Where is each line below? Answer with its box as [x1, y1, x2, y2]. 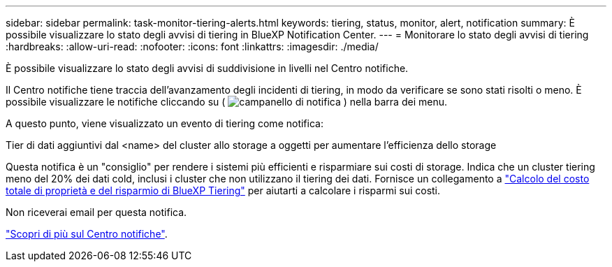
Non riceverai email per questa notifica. [6, 206, 187, 218]
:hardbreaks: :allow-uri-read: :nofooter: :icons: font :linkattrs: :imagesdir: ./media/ [6, 41, 379, 52]
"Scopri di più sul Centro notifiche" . [6, 228, 168, 240]
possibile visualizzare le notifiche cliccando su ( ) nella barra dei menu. [6, 96, 447, 108]
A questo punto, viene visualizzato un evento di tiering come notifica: [6, 117, 323, 129]
